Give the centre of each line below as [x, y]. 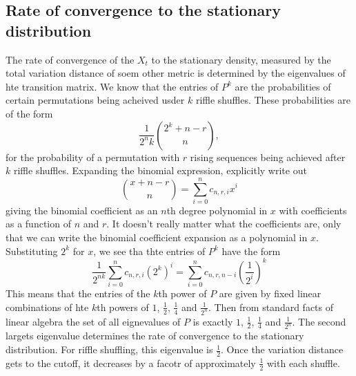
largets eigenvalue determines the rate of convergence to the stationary [155, 336]
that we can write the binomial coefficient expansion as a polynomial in [157, 237]
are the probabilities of [283, 86]
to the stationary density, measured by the [241, 59]
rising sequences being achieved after [268, 157]
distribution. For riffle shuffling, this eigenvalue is [109, 349]
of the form [29, 113]
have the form [251, 251]
